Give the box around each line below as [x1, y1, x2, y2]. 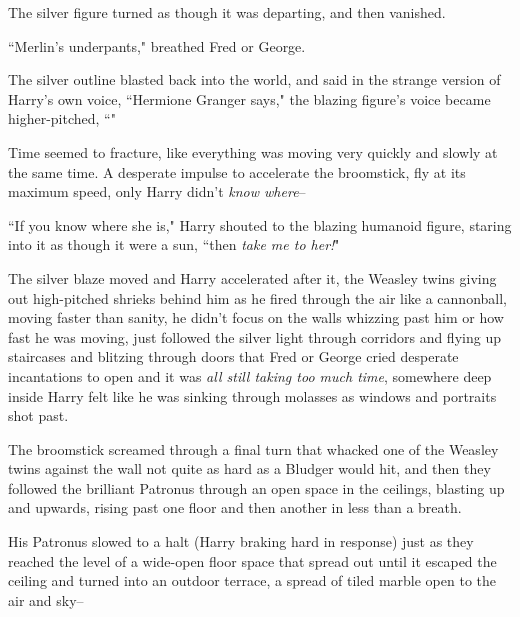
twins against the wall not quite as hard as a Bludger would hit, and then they [8, 458, 491, 479]
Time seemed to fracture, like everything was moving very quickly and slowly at [8, 141, 498, 162]
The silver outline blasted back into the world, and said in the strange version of [8, 69, 501, 90]
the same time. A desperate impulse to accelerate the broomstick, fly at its [8, 161, 466, 182]
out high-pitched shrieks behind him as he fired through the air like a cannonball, [8, 287, 507, 308]
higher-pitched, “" [8, 108, 116, 129]
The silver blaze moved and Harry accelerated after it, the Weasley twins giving [8, 267, 497, 288]
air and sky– [8, 589, 84, 610]
